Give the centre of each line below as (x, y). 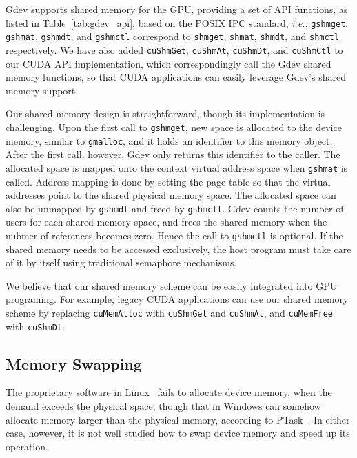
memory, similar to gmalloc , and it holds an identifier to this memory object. (169, 140)
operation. (27, 446)
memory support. (42, 90)
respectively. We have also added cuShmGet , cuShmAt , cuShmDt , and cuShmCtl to (174, 49)
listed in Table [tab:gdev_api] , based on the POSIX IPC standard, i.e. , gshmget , (177, 22)
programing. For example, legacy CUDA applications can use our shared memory (177, 299)
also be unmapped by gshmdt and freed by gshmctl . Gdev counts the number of (175, 208)
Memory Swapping (74, 363)
